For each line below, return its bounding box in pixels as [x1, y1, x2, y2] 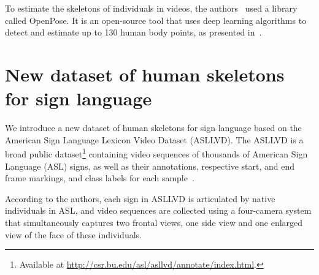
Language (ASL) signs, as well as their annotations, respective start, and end [5, 159, 294, 172]
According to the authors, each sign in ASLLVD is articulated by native [5, 192, 275, 205]
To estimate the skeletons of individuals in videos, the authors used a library [5, 2, 298, 14]
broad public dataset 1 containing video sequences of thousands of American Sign [5, 146, 308, 160]
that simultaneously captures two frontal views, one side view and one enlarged [5, 216, 303, 228]
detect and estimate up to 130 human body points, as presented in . [5, 26, 262, 39]
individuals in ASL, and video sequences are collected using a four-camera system [5, 204, 312, 217]
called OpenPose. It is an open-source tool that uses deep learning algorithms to [5, 13, 307, 26]
